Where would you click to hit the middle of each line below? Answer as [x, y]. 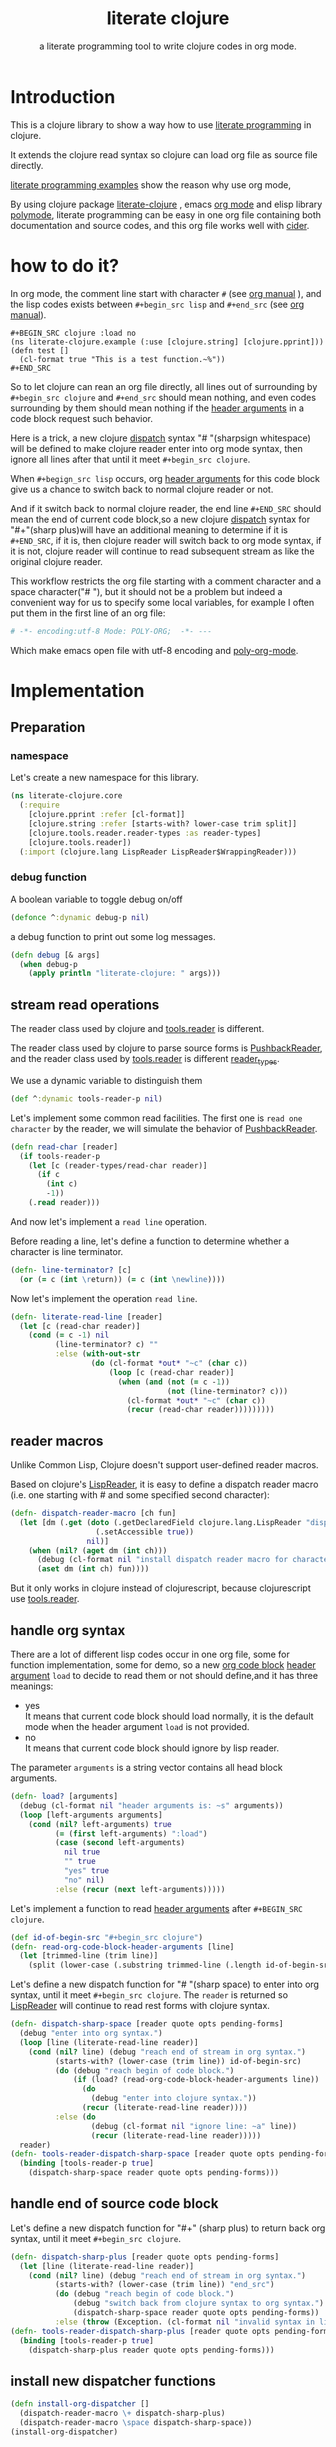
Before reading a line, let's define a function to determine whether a [150, 1241]
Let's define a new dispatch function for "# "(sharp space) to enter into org [165, 1984]
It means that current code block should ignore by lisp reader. [152, 1748]
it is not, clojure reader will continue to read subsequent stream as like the [162, 551]
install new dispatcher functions [113, 2380]
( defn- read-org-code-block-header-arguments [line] [122, 1947]
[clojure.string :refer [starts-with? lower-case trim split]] [163, 824]
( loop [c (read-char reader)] [171, 1372]
